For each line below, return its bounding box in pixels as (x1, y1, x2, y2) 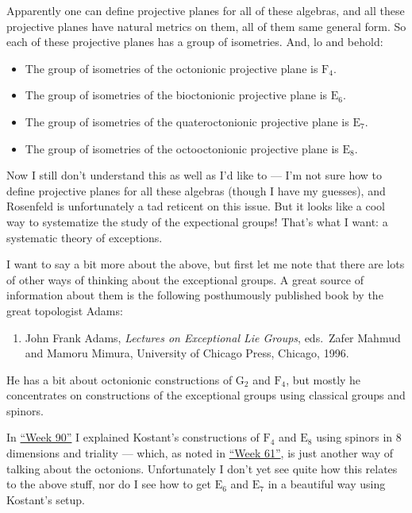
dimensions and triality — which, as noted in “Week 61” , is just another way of (6, 445, 393, 461)
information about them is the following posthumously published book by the (6, 287, 383, 303)
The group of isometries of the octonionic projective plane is (25, 60, 318, 76)
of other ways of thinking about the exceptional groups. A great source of (6, 271, 364, 287)
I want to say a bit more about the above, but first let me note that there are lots (6, 256, 405, 272)
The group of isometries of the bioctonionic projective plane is (25, 87, 328, 103)
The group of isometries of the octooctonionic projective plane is (25, 140, 339, 156)
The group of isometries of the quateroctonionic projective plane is (25, 113, 349, 129)
